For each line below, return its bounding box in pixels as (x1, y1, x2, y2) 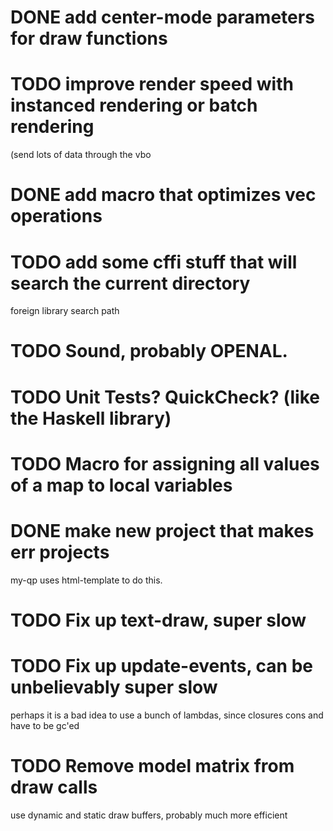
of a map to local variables (10, 474, 233, 496)
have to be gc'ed (10, 719, 80, 731)
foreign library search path (10, 305, 120, 317)
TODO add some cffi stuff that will (10, 251, 298, 273)
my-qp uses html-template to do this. (10, 574, 163, 586)
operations (10, 205, 103, 228)
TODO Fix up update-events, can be (10, 655, 313, 678)
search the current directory (10, 272, 251, 295)
